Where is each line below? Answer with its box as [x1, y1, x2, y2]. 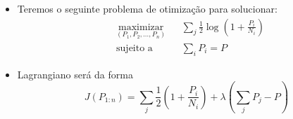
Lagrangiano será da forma [17, 66, 133, 81]
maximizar [118, 22, 164, 32]
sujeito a [116, 43, 153, 53]
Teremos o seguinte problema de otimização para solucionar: [17, 1, 278, 15]
